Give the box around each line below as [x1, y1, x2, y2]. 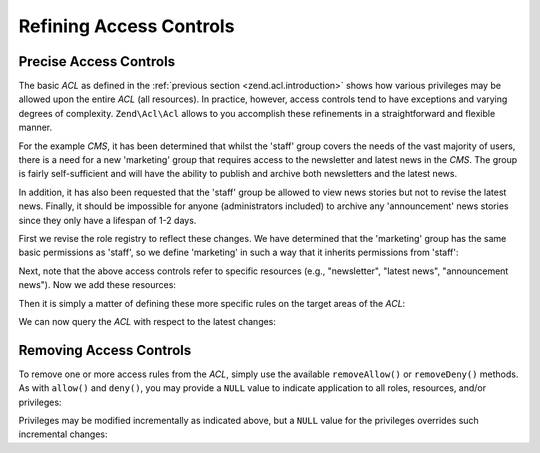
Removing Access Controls [18, 341, 192, 359]
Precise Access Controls [18, 53, 175, 70]
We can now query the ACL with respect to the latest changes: [18, 315, 277, 327]
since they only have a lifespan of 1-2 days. [18, 214, 197, 226]
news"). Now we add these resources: [18, 279, 177, 291]
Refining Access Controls [18, 15, 235, 37]
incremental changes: [18, 428, 108, 440]
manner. [18, 121, 53, 134]
